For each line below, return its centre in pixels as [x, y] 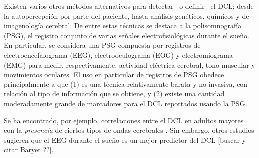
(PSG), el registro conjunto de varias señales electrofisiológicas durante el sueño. [127, 35]
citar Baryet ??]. [29, 149]
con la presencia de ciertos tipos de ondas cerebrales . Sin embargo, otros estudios [129, 130]
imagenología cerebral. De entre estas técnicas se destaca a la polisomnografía [123, 26]
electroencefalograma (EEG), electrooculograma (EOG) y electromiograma [118, 54]
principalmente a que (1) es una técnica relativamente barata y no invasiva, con [126, 84]
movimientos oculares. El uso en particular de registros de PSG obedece [114, 74]
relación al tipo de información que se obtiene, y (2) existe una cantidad [114, 94]
